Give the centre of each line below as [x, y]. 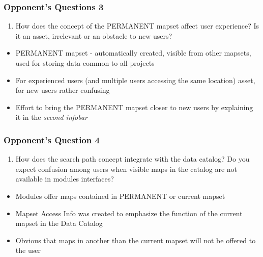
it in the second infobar [52, 117]
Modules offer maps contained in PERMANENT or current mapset [120, 196]
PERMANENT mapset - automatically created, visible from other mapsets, [133, 53]
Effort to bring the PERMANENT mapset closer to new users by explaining [134, 107]
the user [28, 250]
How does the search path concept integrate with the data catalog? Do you [133, 159]
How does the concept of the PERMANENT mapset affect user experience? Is [137, 26]
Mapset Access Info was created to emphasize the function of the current [129, 213]
